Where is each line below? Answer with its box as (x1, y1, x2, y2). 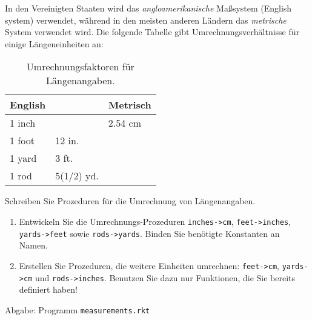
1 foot (10, 133, 35, 148)
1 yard (10, 151, 37, 165)
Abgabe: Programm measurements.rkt (5, 303, 150, 316)
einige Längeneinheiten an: (5, 37, 104, 50)
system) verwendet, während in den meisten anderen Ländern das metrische (5, 13, 287, 26)
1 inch (10, 116, 36, 130)
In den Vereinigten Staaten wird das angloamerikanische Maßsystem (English (5, 2, 292, 14)
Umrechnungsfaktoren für (26, 59, 134, 74)
